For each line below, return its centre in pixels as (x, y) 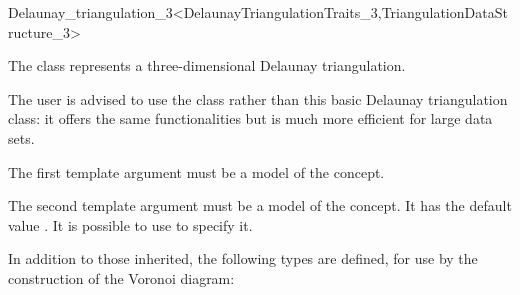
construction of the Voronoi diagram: (121, 277)
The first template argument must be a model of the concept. (196, 171)
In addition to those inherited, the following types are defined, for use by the (243, 258)
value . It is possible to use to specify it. (130, 224)
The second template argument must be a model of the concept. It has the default (260, 205)
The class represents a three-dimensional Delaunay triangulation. (207, 65)
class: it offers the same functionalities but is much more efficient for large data (250, 118)
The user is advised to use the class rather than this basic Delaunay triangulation (258, 98)
